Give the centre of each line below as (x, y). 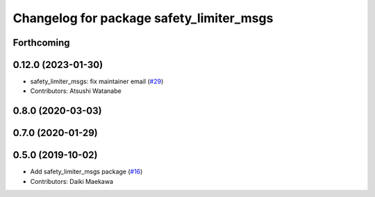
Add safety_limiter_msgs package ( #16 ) (86, 172)
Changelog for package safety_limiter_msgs (143, 18)
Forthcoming (41, 43)
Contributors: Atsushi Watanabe (76, 91)
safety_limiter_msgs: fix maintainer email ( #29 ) (97, 82)
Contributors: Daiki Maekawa (72, 181)
